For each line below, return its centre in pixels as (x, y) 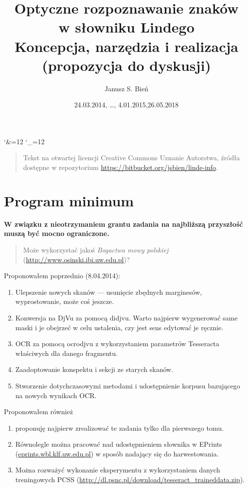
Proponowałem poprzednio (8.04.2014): (62, 276)
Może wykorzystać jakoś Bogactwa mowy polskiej (96, 249)
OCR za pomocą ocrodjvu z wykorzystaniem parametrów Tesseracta (117, 344)
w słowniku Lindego (126, 27)
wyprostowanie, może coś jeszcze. (65, 301)
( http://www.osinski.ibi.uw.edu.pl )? (76, 259)
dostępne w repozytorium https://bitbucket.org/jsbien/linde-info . (121, 167)
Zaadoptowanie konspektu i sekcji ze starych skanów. (94, 369)
